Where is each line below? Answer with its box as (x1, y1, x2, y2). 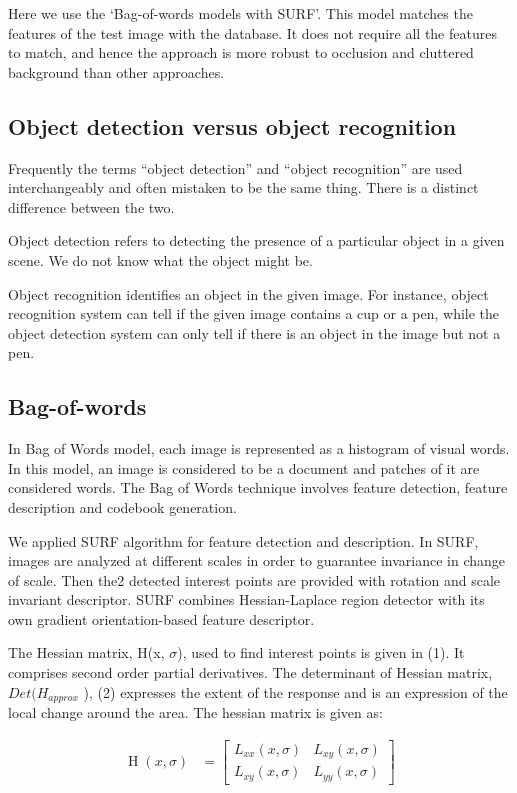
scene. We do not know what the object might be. (8, 249, 313, 270)
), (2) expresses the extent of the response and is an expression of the (83, 681, 508, 702)
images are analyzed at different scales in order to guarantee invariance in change (8, 550, 506, 571)
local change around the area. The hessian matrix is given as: (8, 702, 383, 723)
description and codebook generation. (8, 496, 237, 517)
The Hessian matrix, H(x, (8, 642, 165, 663)
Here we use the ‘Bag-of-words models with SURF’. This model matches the (8, 3, 473, 23)
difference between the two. (8, 196, 175, 217)
